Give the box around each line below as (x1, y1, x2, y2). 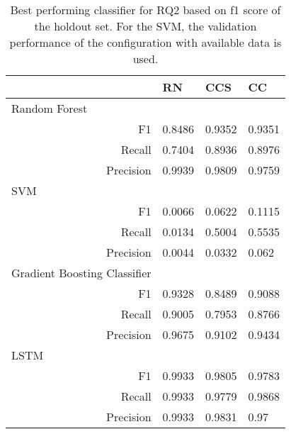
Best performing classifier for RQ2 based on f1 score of (10, 1, 281, 18)
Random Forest (11, 100, 88, 116)
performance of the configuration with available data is (9, 34, 282, 50)
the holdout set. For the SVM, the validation (34, 18, 257, 34)
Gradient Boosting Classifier (11, 265, 152, 281)
